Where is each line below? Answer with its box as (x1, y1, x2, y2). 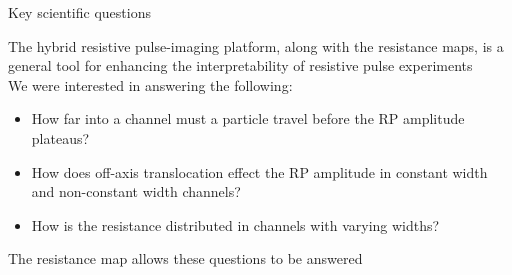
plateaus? (31, 127, 90, 148)
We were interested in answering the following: (8, 74, 293, 95)
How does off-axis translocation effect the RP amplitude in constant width (31, 161, 488, 182)
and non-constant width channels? (31, 181, 241, 202)
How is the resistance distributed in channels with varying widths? (31, 214, 440, 235)
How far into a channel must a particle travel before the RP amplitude (31, 108, 465, 129)
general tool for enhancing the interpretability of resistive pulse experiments (8, 55, 473, 76)
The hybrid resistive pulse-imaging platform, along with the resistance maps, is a (8, 35, 504, 56)
